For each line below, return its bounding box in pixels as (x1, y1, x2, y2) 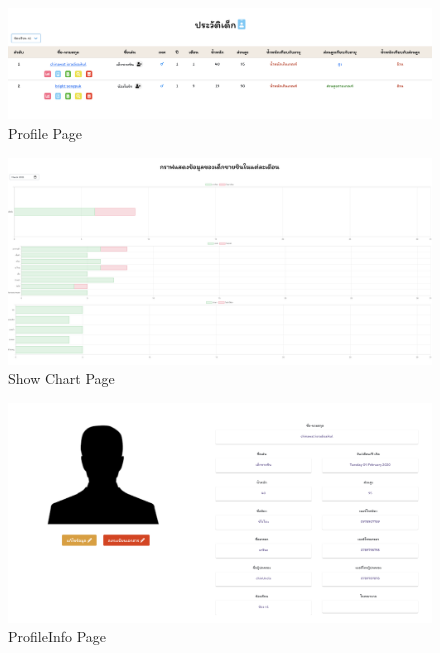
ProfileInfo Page (8, 626, 107, 647)
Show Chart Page (8, 368, 115, 389)
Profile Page (8, 122, 82, 143)
